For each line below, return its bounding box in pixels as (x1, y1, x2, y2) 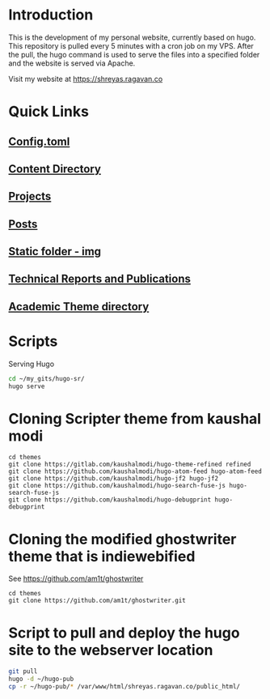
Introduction (8, 6, 94, 24)
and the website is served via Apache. (8, 58, 136, 68)
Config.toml (8, 134, 70, 148)
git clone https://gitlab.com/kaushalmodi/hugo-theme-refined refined (8, 460, 251, 469)
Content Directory (8, 162, 101, 176)
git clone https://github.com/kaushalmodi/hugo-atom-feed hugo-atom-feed (8, 467, 263, 475)
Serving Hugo (8, 359, 55, 369)
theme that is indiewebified (8, 547, 196, 565)
